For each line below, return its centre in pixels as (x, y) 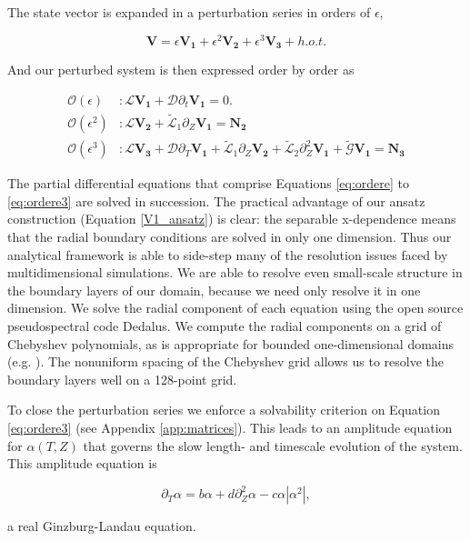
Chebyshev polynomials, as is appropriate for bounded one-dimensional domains (231, 343)
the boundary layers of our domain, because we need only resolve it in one (214, 290)
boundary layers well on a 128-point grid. (122, 379)
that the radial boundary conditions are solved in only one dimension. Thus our (230, 237)
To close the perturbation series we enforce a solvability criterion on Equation (224, 410)
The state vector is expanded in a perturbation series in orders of (189, 12)
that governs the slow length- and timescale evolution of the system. (273, 445)
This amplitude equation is (82, 463)
